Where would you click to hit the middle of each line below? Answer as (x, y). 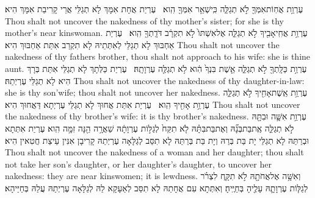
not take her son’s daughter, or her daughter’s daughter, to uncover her (138, 164)
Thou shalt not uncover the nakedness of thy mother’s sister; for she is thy (144, 20)
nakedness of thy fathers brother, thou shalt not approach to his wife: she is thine (158, 56)
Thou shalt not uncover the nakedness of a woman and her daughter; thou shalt (154, 152)
